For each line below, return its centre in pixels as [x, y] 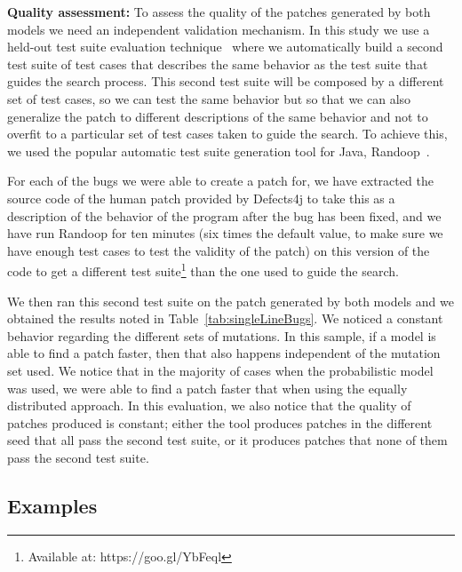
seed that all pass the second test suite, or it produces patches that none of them [227, 440]
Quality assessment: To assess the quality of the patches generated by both [219, 12]
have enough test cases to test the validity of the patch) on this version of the [219, 250]
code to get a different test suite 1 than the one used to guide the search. [203, 270]
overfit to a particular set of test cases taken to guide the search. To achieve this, [227, 134]
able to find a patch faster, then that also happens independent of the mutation [224, 353]
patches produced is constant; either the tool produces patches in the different [220, 422]
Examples [52, 505]
